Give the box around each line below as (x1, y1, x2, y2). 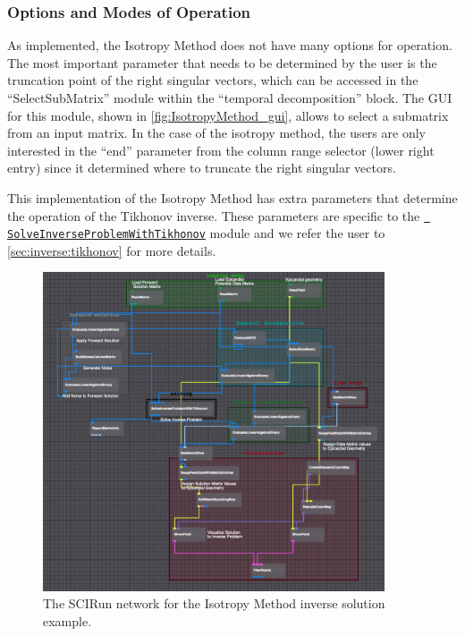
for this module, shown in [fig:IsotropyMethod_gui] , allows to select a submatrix (7, 106, 449, 124)
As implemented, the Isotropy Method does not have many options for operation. (7, 36, 452, 55)
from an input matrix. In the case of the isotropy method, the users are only (7, 123, 426, 142)
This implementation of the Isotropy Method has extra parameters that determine (7, 188, 458, 207)
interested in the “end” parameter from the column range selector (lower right (7, 140, 435, 159)
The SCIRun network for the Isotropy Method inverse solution (43, 594, 385, 613)
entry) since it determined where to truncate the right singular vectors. (7, 158, 396, 177)
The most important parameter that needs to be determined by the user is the (7, 53, 437, 72)
